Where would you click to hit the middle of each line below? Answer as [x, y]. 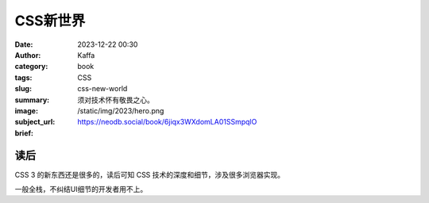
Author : [28, 55]
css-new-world [102, 89]
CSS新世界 [50, 21]
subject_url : [35, 122]
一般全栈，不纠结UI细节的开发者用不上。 [81, 189]
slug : [23, 89]
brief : [24, 133]
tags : [23, 77]
